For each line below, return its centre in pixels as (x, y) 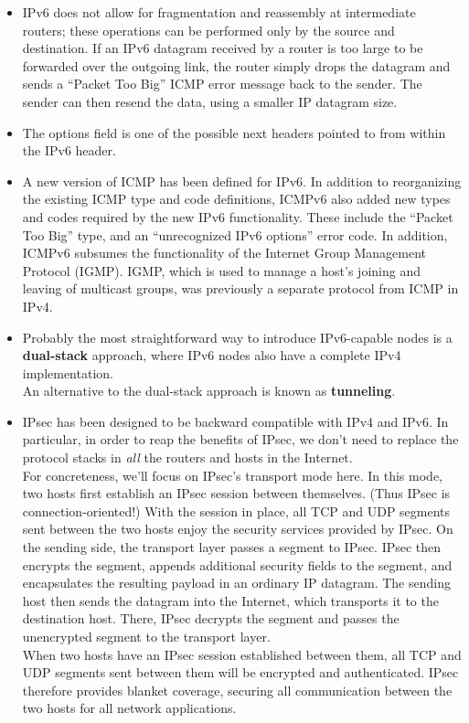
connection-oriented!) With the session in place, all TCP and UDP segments (236, 510)
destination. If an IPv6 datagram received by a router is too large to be (223, 48)
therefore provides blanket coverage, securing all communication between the (237, 690)
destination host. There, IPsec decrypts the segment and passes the (211, 618)
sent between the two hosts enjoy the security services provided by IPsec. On (238, 529)
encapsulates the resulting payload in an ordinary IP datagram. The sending (236, 583)
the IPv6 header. (69, 150)
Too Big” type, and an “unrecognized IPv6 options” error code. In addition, (235, 234)
